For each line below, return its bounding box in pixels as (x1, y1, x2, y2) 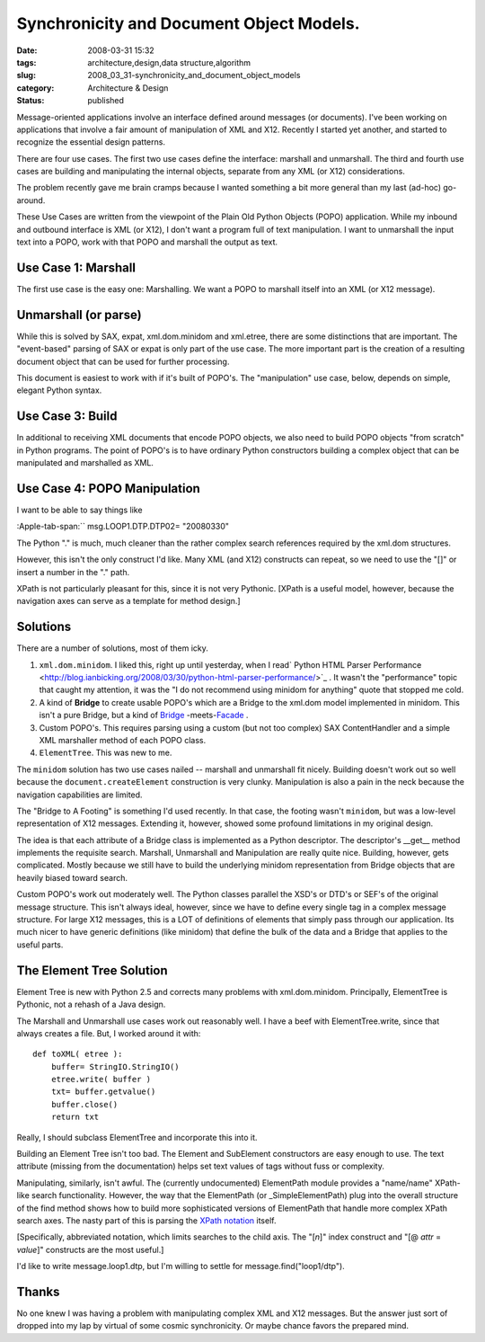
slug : (16, 70, 36, 81)
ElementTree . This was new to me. (39, 747, 172, 759)
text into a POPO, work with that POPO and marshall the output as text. (16, 236, 278, 247)
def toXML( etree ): (32, 1049, 123, 1060)
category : (16, 82, 55, 93)
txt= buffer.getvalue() (50, 1087, 156, 1097)
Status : (16, 95, 45, 106)
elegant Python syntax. (16, 385, 102, 395)
